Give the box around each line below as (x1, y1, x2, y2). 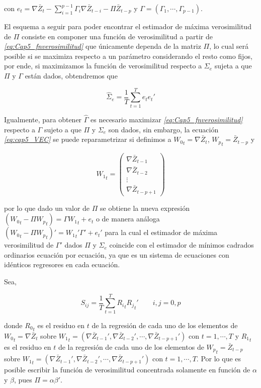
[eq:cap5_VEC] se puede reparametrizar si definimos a (4, 134, 171, 144)
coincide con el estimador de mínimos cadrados (109, 240, 254, 250)
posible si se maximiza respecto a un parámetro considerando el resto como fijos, (4, 50, 252, 61)
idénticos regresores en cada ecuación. (4, 259, 120, 270)
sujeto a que (44, 124, 81, 134)
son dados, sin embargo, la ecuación (108, 124, 219, 134)
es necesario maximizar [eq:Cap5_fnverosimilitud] (91, 114, 243, 124)
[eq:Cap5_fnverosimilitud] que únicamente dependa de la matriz (4, 41, 201, 51)
